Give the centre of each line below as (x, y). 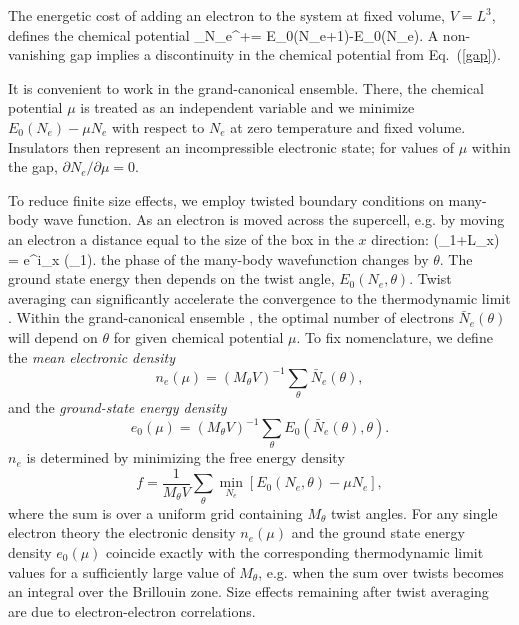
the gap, (33, 166)
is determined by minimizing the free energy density (185, 457)
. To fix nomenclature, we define (394, 336)
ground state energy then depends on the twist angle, (171, 278)
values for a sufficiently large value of (121, 571)
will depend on (53, 336)
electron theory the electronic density (122, 532)
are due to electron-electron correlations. (132, 610)
